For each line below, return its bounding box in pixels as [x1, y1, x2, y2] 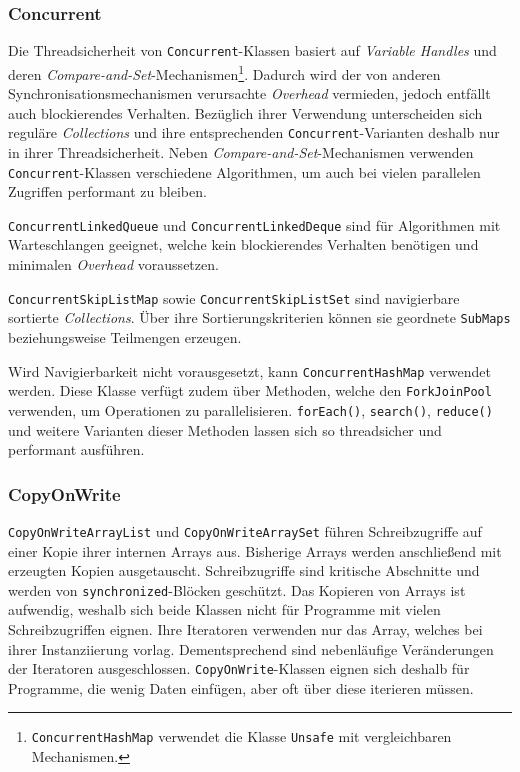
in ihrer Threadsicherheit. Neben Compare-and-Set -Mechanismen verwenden [8, 141, 474, 162]
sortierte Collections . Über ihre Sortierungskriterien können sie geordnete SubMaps [8, 307, 511, 328]
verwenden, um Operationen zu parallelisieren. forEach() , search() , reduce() [8, 399, 493, 420]
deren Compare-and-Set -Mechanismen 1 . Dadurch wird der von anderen [8, 60, 441, 84]
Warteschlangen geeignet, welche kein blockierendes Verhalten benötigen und [8, 234, 479, 255]
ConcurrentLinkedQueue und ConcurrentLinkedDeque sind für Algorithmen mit [8, 214, 501, 235]
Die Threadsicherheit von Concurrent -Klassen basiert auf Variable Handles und [8, 40, 497, 61]
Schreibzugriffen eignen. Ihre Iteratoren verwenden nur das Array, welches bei [8, 619, 483, 640]
